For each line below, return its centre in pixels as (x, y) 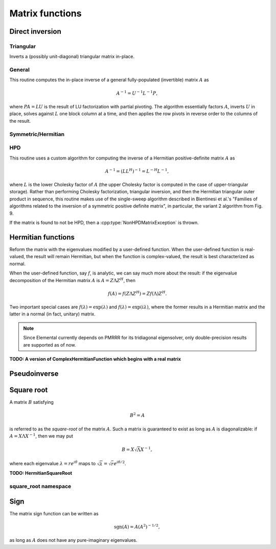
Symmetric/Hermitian (37, 134)
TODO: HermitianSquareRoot (41, 473)
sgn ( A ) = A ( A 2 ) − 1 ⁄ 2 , (137, 526)
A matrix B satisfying (31, 402)
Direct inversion (35, 31)
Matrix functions (45, 13)
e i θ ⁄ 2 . (120, 463)
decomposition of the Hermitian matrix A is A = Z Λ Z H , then (72, 280)
